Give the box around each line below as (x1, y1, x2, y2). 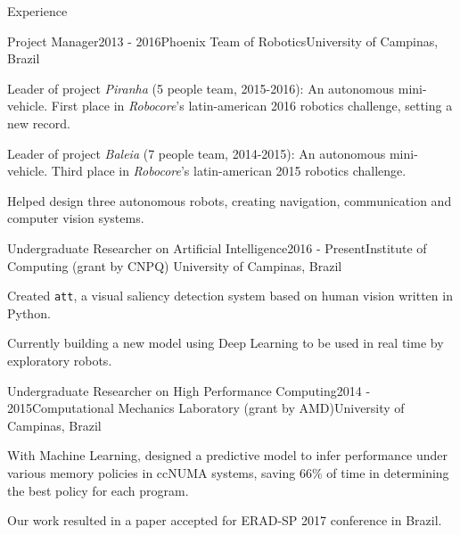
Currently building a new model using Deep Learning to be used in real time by (7, 333, 444, 352)
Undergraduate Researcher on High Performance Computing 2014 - (7, 381, 371, 399)
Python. (7, 303, 51, 322)
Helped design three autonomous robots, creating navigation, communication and (7, 191, 452, 210)
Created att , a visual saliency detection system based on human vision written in (7, 286, 453, 305)
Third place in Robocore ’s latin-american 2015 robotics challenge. (51, 161, 407, 180)
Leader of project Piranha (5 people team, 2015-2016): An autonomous (7, 78, 395, 97)
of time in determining (326, 463, 449, 481)
